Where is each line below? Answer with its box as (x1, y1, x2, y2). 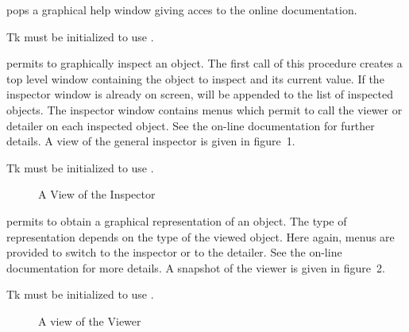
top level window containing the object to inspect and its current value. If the (6, 70, 384, 87)
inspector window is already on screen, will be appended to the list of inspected (6, 86, 394, 102)
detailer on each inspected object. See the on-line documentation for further (6, 117, 375, 133)
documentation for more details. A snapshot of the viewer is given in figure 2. (6, 259, 385, 276)
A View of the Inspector (38, 186, 156, 203)
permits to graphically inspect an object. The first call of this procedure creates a (6, 55, 403, 71)
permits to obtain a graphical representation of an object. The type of (6, 212, 347, 229)
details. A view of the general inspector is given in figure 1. (6, 133, 295, 149)
